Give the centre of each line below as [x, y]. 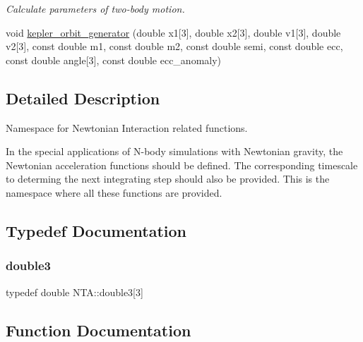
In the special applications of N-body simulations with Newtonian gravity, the [174, 151]
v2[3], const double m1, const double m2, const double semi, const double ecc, [174, 46]
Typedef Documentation [96, 230]
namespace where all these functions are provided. [114, 192]
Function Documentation [99, 330]
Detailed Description [83, 98]
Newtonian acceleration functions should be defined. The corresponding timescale [182, 165]
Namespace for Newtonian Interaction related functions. [127, 127]
